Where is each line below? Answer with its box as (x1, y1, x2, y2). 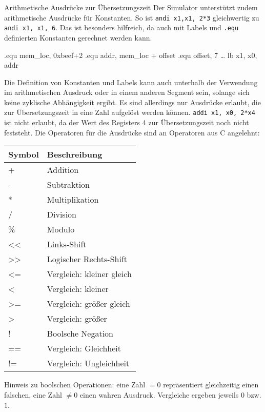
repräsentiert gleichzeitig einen (163, 379, 259, 390)
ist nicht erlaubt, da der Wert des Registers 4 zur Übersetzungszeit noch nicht (4, 117, 249, 128)
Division (47, 208, 77, 221)
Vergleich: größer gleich (47, 298, 130, 310)
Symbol (8, 148, 39, 161)
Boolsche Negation (47, 327, 113, 340)
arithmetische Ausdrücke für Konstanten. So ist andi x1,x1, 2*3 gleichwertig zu (4, 12, 259, 23)
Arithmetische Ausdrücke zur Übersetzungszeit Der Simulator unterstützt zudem (4, 2, 258, 12)
